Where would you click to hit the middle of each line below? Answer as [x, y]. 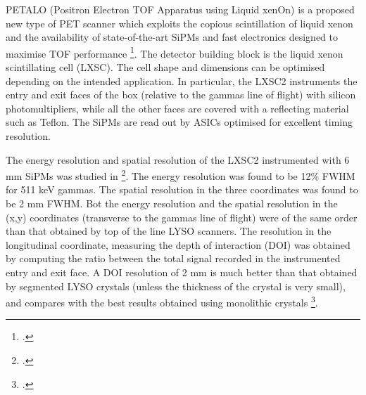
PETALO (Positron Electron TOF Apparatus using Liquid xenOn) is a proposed [180, 9]
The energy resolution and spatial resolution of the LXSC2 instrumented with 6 [178, 159]
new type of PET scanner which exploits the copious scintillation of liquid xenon [179, 23]
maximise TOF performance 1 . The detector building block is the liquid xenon [175, 52]
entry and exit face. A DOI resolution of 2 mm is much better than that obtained [182, 272]
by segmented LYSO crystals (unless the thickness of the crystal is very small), [176, 286]
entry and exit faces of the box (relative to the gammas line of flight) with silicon [181, 95]
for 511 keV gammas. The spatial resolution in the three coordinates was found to [182, 189]
